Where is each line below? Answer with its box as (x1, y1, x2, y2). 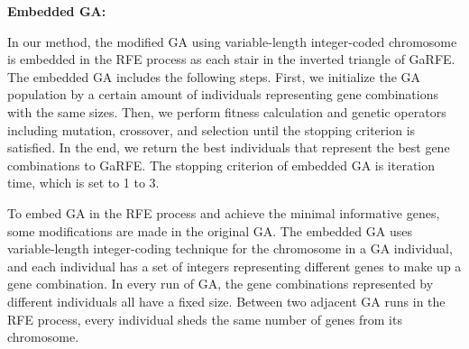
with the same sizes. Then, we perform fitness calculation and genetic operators (7, 102, 446, 121)
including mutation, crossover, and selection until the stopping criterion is (7, 120, 416, 139)
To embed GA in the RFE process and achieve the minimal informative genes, (7, 203, 440, 222)
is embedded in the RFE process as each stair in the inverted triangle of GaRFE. (7, 50, 455, 69)
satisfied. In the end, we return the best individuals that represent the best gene (7, 138, 450, 157)
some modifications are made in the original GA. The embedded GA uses (7, 221, 412, 240)
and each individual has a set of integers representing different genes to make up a (7, 256, 462, 275)
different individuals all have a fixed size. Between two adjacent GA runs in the (7, 291, 446, 310)
